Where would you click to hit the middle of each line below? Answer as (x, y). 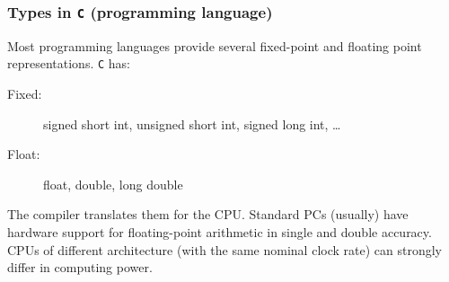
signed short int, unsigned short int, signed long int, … (192, 123)
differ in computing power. (80, 267)
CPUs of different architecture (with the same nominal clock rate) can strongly (224, 249)
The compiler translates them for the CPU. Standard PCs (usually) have (208, 214)
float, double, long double (113, 184)
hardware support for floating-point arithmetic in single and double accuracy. (220, 232)
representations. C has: (69, 63)
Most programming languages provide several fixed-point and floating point (215, 45)
